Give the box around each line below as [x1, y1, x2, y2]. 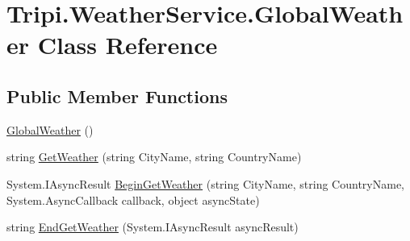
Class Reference [37, 28, 218, 61]
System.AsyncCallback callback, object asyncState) [6, 191, 260, 208]
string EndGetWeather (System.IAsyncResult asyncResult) [6, 218, 299, 235]
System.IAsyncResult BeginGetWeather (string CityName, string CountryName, [6, 175, 404, 192]
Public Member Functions [6, 83, 228, 108]
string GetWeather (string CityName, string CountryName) [6, 148, 302, 165]
